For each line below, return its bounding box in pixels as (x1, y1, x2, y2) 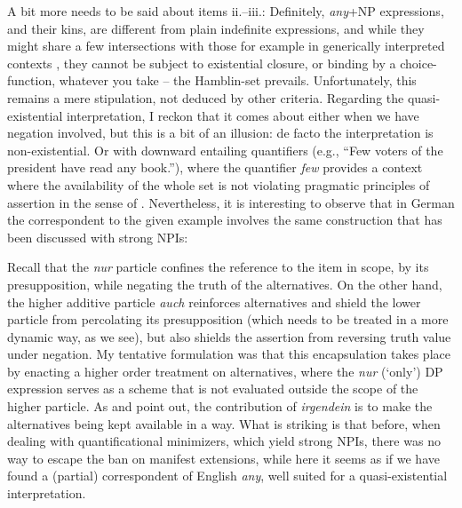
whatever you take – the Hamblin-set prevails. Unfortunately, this (59, 71, 417, 90)
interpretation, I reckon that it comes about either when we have (66, 106, 419, 124)
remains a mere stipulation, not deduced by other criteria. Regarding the (7, 88, 404, 107)
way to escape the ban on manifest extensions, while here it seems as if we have (7, 448, 440, 467)
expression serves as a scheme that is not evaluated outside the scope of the (7, 379, 418, 398)
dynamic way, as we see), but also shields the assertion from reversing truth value (7, 327, 451, 345)
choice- (400, 53, 437, 72)
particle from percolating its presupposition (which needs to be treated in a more (7, 310, 449, 329)
